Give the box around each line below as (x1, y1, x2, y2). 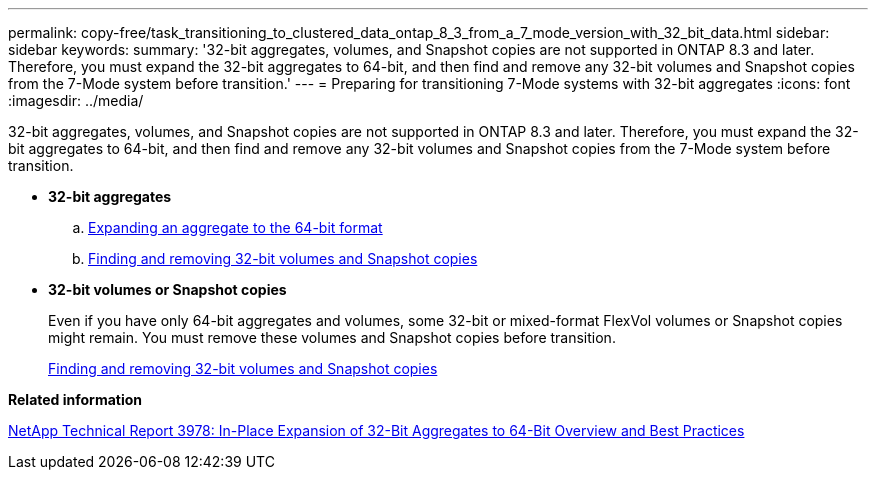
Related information (8, 391, 143, 408)
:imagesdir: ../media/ (8, 92, 144, 109)
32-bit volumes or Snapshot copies (48, 281, 287, 298)
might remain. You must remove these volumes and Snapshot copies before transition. (48, 329, 616, 346)
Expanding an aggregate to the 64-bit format (88, 219, 383, 236)
